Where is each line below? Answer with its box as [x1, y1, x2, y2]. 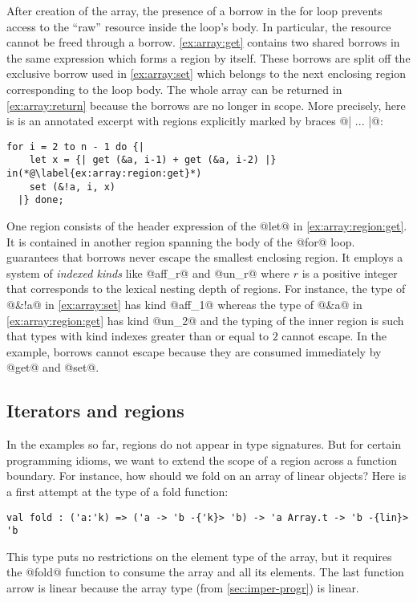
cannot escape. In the [281, 327, 387, 344]
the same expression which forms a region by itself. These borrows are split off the [6, 49, 411, 66]
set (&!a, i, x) [29, 181, 116, 193]
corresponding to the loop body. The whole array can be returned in [6, 80, 342, 97]
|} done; [18, 194, 64, 206]
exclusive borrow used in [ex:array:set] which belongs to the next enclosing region [6, 65, 406, 82]
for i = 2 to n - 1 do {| [6, 140, 144, 153]
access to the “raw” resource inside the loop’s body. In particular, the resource [6, 18, 391, 35]
